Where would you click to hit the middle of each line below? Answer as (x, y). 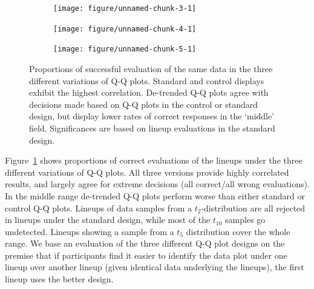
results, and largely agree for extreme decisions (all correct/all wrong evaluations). (157, 184)
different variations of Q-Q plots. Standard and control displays (147, 80)
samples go (245, 220)
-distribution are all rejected (253, 208)
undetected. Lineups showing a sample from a (90, 231)
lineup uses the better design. (59, 279)
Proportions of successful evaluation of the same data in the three (151, 68)
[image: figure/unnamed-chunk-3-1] (125, 8)
